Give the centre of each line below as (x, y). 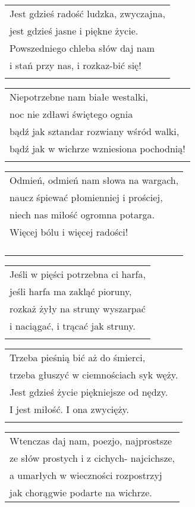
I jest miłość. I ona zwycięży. (70, 409)
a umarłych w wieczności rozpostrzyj (86, 475)
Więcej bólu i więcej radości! (69, 232)
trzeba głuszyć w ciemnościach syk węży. (94, 375)
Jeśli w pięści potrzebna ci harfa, (78, 274)
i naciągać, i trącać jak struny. (73, 326)
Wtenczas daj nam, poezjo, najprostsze (91, 441)
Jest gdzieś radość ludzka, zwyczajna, (87, 13)
